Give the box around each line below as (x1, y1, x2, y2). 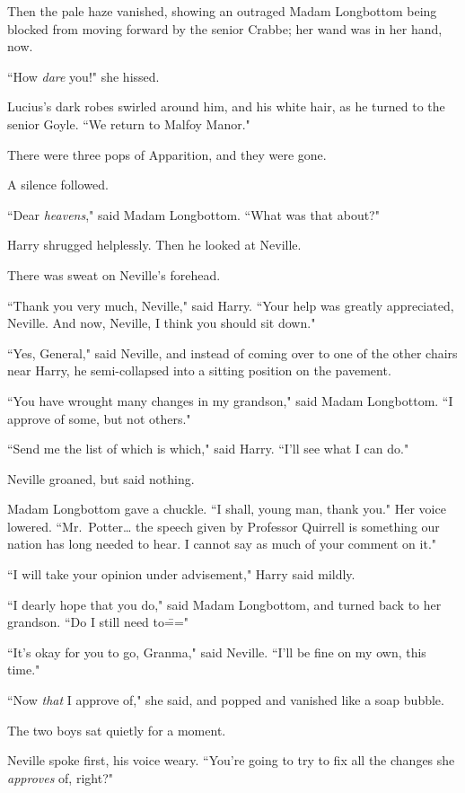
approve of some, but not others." (7, 409, 191, 427)
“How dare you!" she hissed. (7, 66, 160, 85)
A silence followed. (7, 175, 109, 194)
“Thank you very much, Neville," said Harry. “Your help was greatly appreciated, (7, 295, 454, 314)
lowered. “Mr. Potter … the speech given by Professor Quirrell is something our (7, 516, 440, 535)
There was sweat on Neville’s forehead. (7, 265, 221, 284)
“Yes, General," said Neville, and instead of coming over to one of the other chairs (7, 343, 458, 362)
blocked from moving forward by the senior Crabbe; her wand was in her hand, (7, 19, 443, 38)
